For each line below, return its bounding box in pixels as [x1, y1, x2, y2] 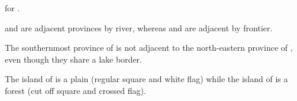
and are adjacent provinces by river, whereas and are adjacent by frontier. [5, 21, 273, 34]
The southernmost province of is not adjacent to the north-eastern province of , [5, 41, 293, 54]
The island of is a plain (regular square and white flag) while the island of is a [5, 73, 288, 85]
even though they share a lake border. [5, 53, 142, 65]
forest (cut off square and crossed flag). [5, 84, 146, 96]
